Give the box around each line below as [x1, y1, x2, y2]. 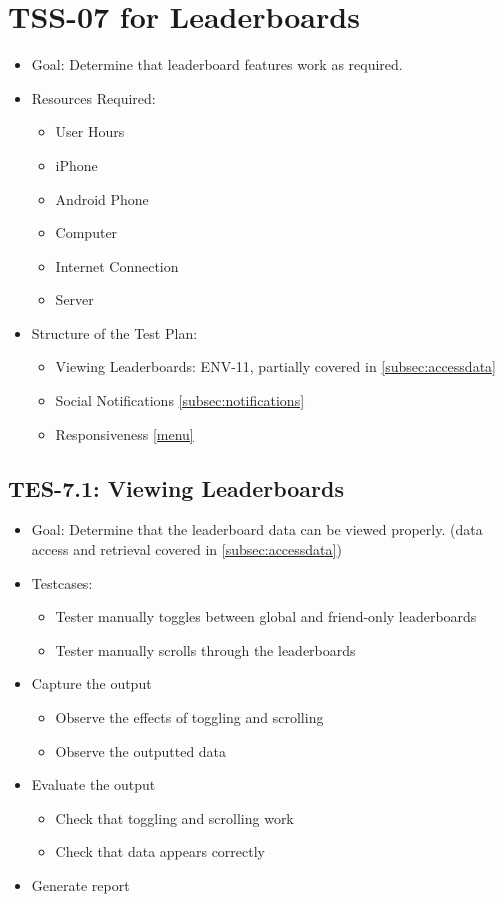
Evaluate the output [31, 774, 156, 795]
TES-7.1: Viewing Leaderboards [8, 472, 345, 503]
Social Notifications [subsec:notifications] [55, 390, 305, 411]
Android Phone [55, 188, 149, 209]
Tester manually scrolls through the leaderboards [55, 639, 356, 660]
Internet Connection [55, 255, 179, 276]
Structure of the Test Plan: [31, 322, 198, 343]
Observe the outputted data [55, 740, 227, 761]
